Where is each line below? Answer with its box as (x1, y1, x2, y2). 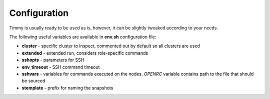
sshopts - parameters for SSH (21, 57, 84, 63)
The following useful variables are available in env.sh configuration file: (9, 34, 156, 40)
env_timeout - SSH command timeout (21, 64, 100, 70)
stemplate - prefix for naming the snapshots (21, 85, 113, 91)
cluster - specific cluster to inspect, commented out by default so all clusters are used (21, 43, 200, 49)
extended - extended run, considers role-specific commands (21, 50, 148, 56)
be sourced (21, 78, 45, 84)
